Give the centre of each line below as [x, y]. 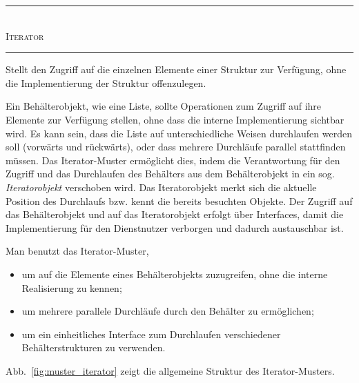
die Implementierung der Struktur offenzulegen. [106, 82]
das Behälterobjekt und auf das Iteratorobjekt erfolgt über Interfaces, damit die [175, 214]
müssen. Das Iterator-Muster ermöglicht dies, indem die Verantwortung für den [173, 160]
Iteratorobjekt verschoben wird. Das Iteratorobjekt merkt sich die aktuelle [161, 187]
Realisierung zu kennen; [72, 287]
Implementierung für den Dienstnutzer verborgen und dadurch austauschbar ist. [175, 227]
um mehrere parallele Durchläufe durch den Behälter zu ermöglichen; [168, 311]
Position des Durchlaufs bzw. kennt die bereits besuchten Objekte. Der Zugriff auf [179, 200]
